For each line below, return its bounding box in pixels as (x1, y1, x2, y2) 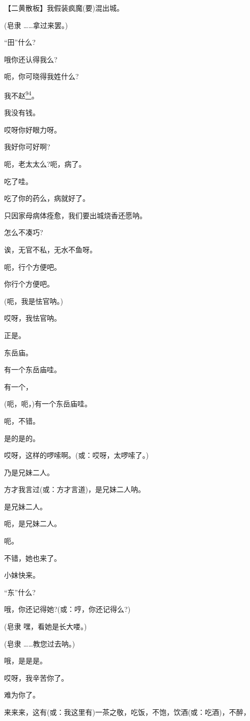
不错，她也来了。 (4, 552, 61, 563)
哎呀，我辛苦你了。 (4, 672, 68, 683)
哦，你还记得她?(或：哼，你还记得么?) (4, 604, 131, 614)
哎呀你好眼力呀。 (4, 124, 61, 135)
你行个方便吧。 (4, 278, 54, 289)
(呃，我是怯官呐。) (4, 295, 63, 306)
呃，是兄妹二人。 (4, 518, 61, 529)
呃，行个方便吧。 (4, 261, 61, 272)
